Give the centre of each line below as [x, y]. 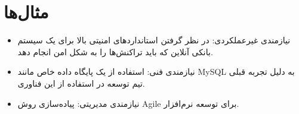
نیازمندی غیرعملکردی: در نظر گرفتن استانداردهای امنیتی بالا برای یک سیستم [154, 40]
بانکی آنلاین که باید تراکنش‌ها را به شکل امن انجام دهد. [115, 51]
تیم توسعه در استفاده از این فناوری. [81, 83]
